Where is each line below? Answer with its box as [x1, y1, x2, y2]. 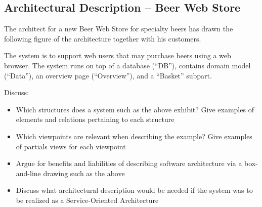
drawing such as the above [43, 168, 125, 178]
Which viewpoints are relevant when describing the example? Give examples [16, 131, 252, 141]
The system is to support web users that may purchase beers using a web [4, 50, 231, 61]
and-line [16, 168, 41, 178]
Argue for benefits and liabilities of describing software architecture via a [16, 158, 242, 169]
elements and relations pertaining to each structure [16, 114, 174, 125]
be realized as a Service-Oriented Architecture [16, 194, 159, 205]
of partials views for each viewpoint [16, 141, 126, 151]
